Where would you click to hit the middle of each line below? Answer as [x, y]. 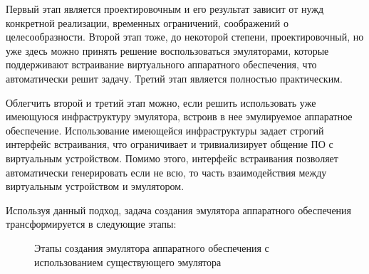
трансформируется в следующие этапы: [91, 224]
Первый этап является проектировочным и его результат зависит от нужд [165, 9]
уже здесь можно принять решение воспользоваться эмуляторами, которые [167, 50]
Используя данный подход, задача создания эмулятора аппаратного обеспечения [179, 210]
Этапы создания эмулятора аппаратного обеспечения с [152, 247]
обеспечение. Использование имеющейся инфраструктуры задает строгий [165, 130]
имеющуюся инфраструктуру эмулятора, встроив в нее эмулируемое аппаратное [179, 116]
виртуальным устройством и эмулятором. [95, 186]
